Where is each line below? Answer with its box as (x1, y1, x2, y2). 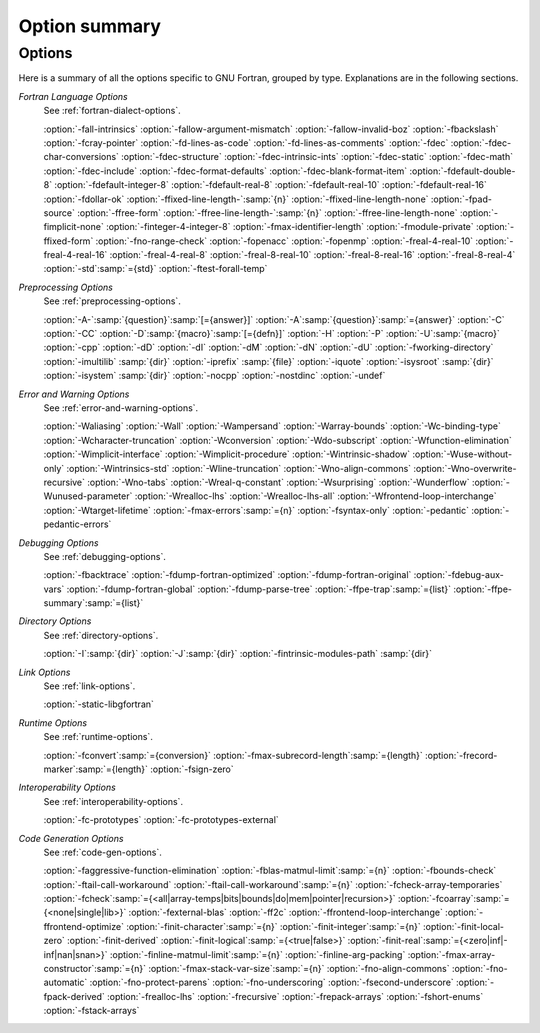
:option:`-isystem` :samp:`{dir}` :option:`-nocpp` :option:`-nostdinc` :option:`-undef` (43, 370, 386, 382)
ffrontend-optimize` (43, 920, 125, 932)
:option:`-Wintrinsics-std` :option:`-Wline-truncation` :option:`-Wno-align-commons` (66, 462, 412, 474)
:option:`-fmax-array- (407, 948, 496, 960)
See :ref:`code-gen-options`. (43, 846, 162, 858)
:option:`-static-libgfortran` (43, 698, 155, 710)
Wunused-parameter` (43, 490, 133, 502)
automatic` (43, 976, 88, 989)
